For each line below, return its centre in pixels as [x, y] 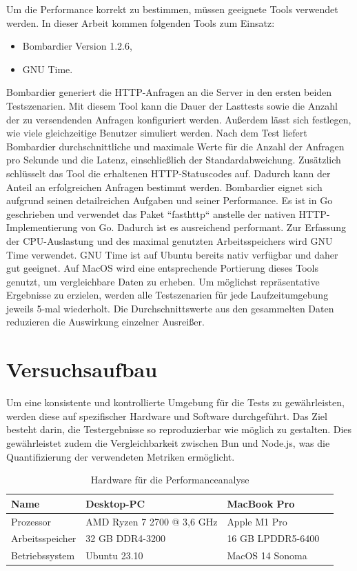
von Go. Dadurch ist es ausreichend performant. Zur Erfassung [214, 227]
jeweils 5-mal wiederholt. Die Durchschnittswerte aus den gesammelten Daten [170, 308]
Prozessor [31, 521]
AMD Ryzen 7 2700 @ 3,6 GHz [152, 521]
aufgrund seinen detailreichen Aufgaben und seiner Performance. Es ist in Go [170, 200]
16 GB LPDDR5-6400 [273, 538]
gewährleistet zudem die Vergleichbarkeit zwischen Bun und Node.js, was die [168, 442]
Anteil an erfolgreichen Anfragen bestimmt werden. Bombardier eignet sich [164, 187]
